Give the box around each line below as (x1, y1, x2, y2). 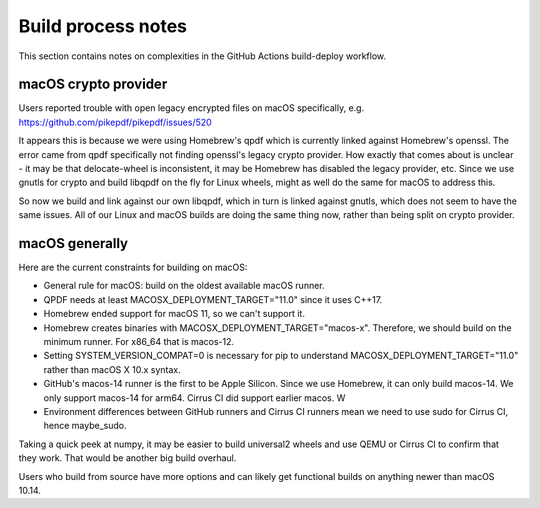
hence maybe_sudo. (43, 420, 127, 432)
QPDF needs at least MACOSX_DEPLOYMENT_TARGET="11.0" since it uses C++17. (43, 293, 383, 305)
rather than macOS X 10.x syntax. (43, 363, 182, 375)
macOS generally (18, 235, 129, 252)
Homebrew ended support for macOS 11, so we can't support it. (43, 308, 305, 320)
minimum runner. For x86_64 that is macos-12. (43, 336, 235, 348)
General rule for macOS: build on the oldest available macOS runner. (43, 280, 325, 292)
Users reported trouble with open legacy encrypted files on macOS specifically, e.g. (18, 102, 365, 114)
